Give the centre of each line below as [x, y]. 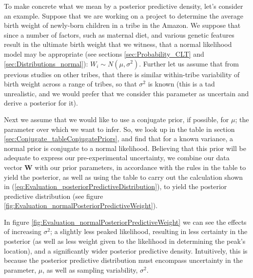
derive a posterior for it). [41, 103]
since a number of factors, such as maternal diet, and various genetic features [119, 34]
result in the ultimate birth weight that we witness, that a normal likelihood [118, 44]
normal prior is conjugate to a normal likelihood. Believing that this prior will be [125, 148]
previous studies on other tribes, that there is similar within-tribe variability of [122, 74]
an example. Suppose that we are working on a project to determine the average [124, 15]
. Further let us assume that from [189, 63]
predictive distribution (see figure [54, 196]
